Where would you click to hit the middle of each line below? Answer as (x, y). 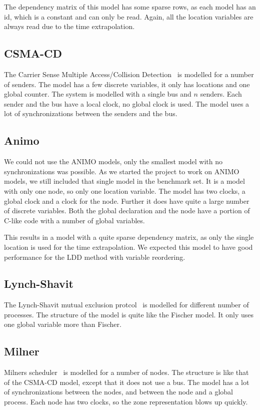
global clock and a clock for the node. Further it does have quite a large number (127, 200)
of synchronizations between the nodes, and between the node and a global (118, 392)
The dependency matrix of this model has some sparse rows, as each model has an (130, 7)
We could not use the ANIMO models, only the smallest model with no (113, 161)
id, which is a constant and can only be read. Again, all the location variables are (129, 16)
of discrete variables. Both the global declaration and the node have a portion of (127, 211)
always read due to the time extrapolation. (69, 26)
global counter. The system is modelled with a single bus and (98, 94)
